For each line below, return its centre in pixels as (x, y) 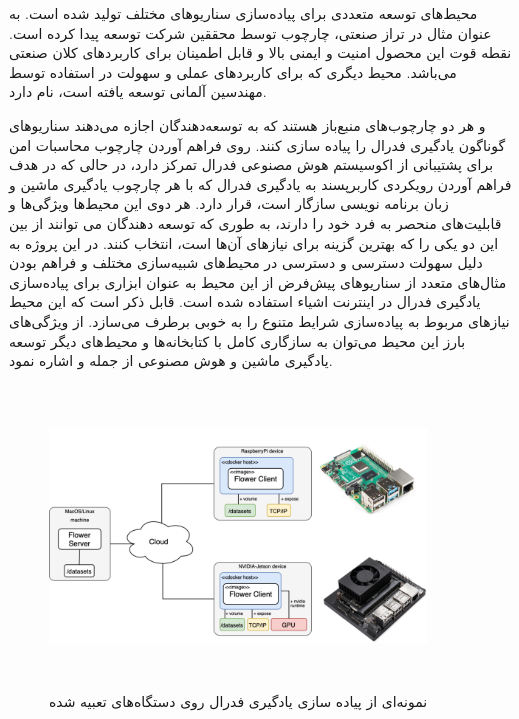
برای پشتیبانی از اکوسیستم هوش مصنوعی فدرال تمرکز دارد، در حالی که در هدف (251, 164)
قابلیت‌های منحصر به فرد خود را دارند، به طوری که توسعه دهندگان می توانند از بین (255, 222)
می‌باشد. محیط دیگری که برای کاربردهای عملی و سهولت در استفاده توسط (233, 71)
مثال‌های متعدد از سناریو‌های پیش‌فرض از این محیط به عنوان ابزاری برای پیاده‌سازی (258, 281)
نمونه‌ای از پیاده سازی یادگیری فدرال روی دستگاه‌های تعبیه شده (238, 700)
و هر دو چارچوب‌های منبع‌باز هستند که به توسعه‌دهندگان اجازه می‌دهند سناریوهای (247, 124)
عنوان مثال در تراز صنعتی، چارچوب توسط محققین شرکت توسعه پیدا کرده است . (250, 32)
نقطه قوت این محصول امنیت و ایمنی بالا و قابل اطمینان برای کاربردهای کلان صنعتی (260, 52)
